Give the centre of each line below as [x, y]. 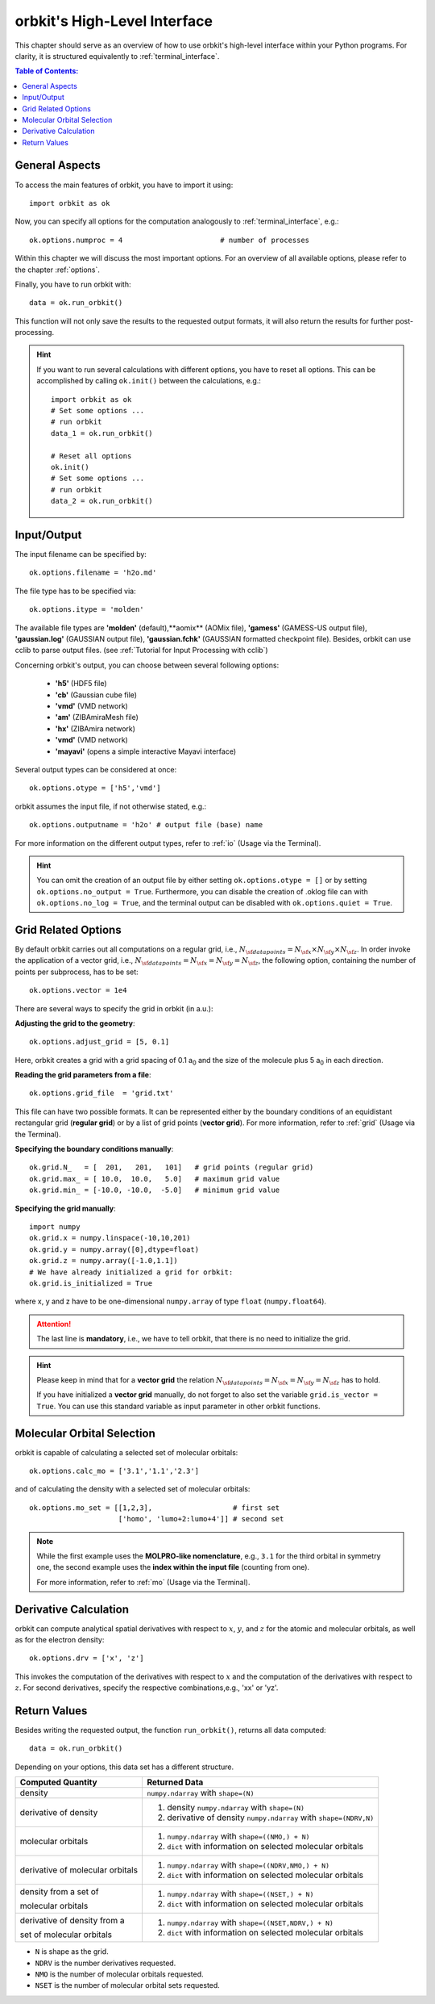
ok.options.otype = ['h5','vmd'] [95, 788]
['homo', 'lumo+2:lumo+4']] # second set [201, 1519]
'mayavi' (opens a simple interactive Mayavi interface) [146, 751]
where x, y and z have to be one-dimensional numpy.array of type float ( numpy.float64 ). [170, 1301]
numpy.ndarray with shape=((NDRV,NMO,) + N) [248, 1865]
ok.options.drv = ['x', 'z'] [87, 1658]
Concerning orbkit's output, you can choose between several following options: [147, 665]
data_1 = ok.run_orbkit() [102, 433]
